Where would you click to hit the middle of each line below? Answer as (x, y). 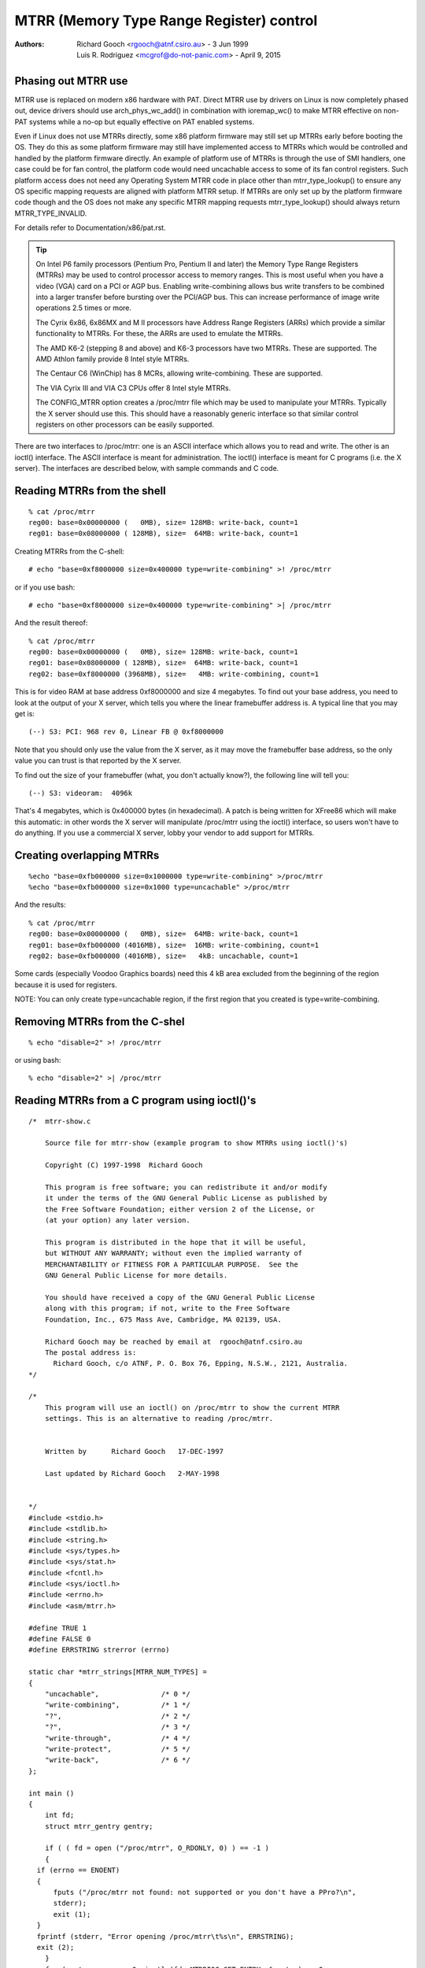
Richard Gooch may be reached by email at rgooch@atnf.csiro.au (174, 1341)
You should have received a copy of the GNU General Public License (179, 1297)
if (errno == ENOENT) (78, 1870)
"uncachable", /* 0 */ (117, 1694)
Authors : (30, 44)
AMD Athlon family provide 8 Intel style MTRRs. (113, 359)
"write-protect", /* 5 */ (117, 1749)
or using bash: (38, 1060)
